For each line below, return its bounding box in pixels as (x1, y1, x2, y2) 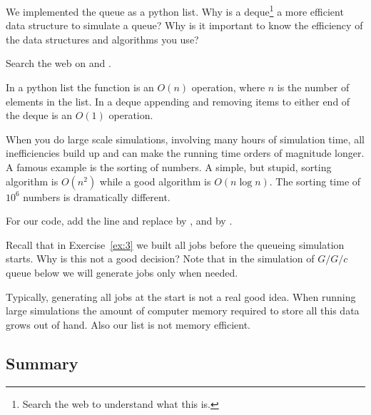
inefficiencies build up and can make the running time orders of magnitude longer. (6, 145, 365, 160)
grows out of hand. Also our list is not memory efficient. (6, 317, 251, 332)
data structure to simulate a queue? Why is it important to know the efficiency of (6, 18, 363, 33)
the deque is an (6, 108, 73, 123)
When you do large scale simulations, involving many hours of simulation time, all (6, 131, 365, 146)
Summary (6, 352, 78, 374)
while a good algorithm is (99, 173, 211, 188)
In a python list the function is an (6, 80, 154, 95)
